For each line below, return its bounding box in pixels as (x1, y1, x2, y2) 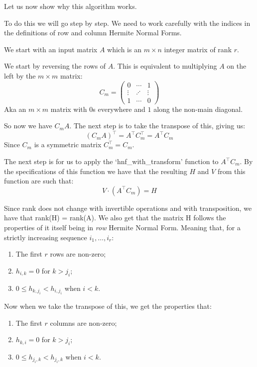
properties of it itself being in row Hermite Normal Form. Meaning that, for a (4, 222, 241, 232)
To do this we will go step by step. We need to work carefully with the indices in (4, 17, 251, 28)
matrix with (50, 103, 87, 114)
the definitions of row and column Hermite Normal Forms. (4, 27, 182, 38)
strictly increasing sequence (4, 232, 87, 242)
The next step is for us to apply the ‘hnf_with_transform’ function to (4, 156, 219, 166)
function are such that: (4, 176, 74, 186)
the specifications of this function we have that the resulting (4, 166, 187, 176)
